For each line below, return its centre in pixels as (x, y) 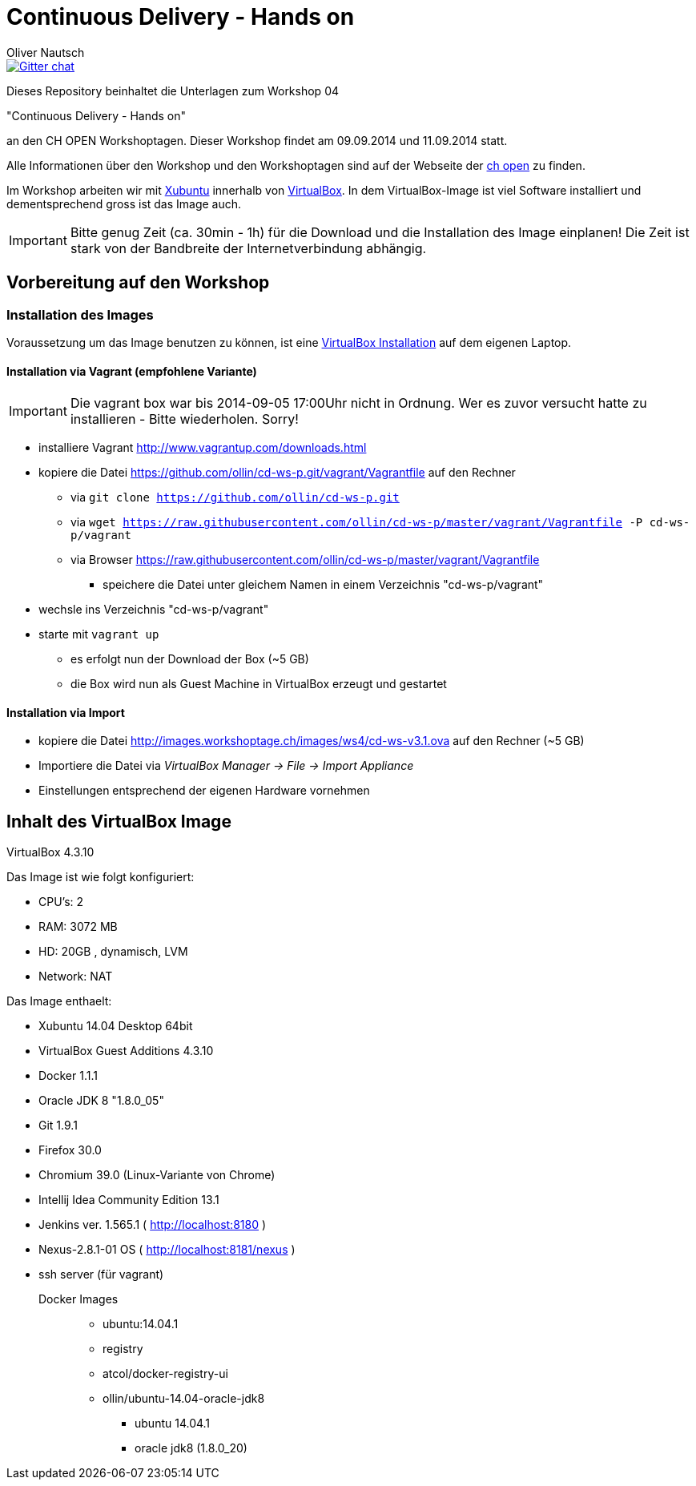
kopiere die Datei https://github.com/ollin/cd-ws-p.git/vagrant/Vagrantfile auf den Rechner (277, 473)
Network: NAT (76, 977)
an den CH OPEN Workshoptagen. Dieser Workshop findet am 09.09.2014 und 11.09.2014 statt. (257, 140)
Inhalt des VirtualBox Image (119, 821)
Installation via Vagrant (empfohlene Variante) (132, 371)
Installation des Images (80, 314)
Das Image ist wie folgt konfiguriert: (101, 877)
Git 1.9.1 (58, 1126)
